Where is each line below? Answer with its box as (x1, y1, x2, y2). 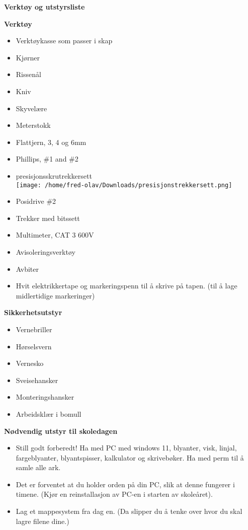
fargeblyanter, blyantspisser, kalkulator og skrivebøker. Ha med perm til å (16, 452, 244, 463)
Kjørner (16, 52, 40, 62)
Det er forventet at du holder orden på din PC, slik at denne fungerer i (16, 479, 235, 489)
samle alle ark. (16, 462, 61, 473)
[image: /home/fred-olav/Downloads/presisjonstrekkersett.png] (16, 181, 232, 189)
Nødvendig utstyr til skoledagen (4, 425, 118, 436)
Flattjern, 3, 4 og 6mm (16, 136, 87, 147)
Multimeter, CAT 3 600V (16, 230, 94, 240)
